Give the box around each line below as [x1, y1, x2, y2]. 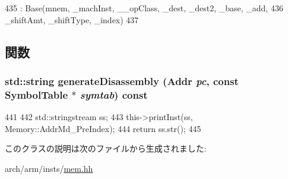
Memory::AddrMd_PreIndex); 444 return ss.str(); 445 [5, 122, 201, 134]
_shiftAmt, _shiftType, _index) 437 [5, 13, 139, 26]
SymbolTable [5, 87, 68, 102]
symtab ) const [80, 87, 148, 102]
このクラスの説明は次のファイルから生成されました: [5, 142, 207, 155]
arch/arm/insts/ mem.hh [5, 162, 93, 174]
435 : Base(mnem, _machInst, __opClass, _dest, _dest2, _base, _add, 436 [5, 2, 283, 14]
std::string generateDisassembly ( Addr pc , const [5, 73, 239, 88]
